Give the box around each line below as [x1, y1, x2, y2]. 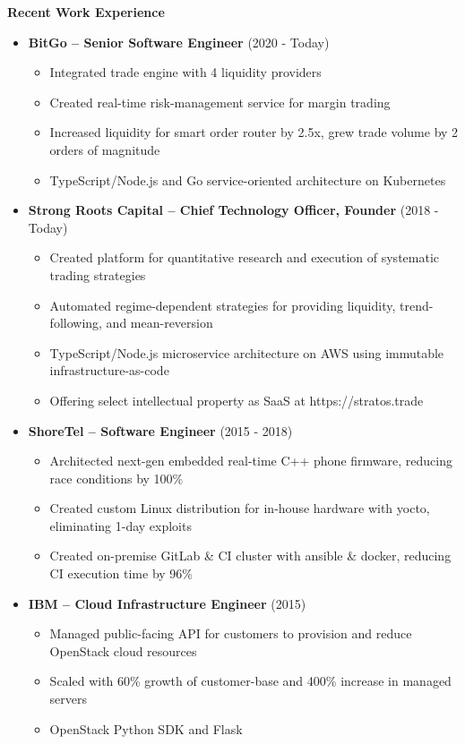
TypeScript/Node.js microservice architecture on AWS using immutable [49, 343, 444, 362]
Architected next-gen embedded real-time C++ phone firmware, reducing [49, 451, 452, 470]
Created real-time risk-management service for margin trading [49, 92, 391, 111]
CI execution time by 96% [49, 564, 194, 583]
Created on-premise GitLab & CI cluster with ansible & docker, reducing [49, 546, 452, 565]
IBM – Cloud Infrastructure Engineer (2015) [28, 594, 306, 612]
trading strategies [49, 265, 146, 284]
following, [49, 313, 102, 332]
